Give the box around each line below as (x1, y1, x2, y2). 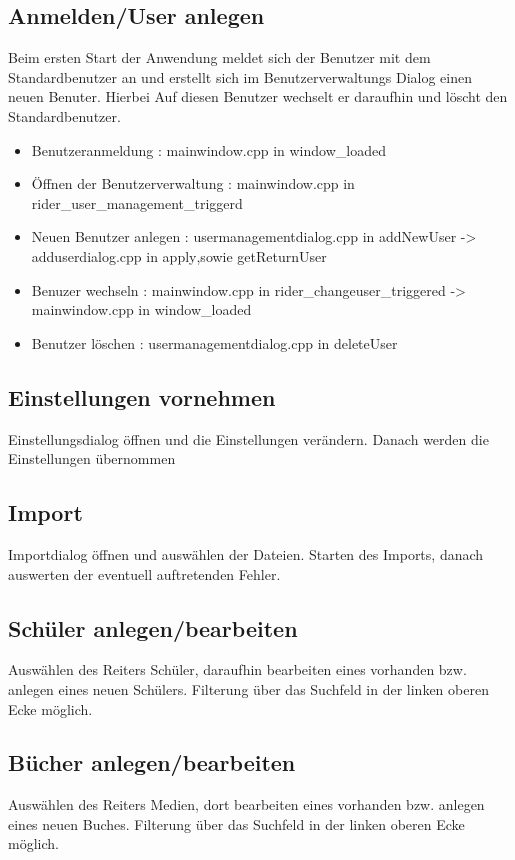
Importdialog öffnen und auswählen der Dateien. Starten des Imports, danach (8, 543, 484, 564)
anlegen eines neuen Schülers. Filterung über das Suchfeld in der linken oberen (8, 678, 489, 699)
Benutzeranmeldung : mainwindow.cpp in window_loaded (31, 139, 386, 160)
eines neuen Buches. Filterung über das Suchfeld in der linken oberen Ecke (8, 813, 465, 834)
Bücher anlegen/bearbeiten (8, 747, 296, 778)
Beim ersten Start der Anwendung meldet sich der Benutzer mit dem (8, 47, 431, 68)
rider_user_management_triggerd (31, 192, 243, 213)
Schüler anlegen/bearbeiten (8, 612, 298, 643)
